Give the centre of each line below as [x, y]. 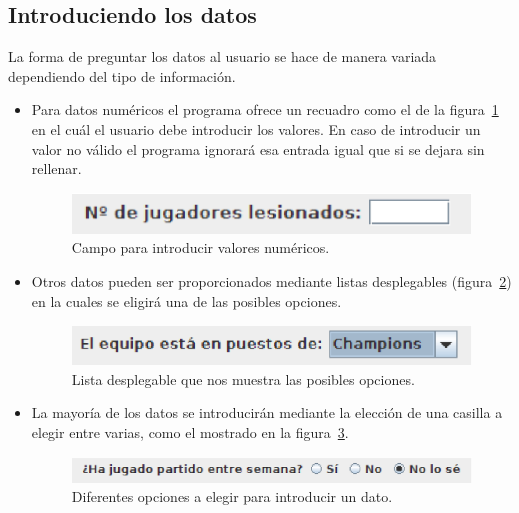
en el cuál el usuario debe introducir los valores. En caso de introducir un [256, 128]
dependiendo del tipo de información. [122, 75]
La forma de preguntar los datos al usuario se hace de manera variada [222, 56]
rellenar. [56, 168]
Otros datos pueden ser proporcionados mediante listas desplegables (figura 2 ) [271, 281]
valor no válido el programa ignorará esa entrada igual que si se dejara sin [258, 148]
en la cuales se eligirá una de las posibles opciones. [186, 300]
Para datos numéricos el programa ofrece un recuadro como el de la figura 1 [265, 109]
